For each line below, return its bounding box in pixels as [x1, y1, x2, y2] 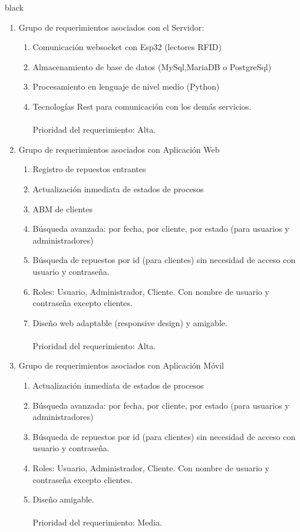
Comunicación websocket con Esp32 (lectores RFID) [32, 41, 222, 53]
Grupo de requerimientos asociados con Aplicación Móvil [18, 359, 224, 372]
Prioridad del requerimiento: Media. [32, 516, 162, 528]
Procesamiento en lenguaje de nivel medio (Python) [32, 80, 220, 93]
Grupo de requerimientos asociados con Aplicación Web [18, 143, 220, 155]
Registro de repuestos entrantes [32, 163, 146, 175]
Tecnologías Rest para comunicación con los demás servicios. [32, 100, 252, 112]
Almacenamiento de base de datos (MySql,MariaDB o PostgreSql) [32, 60, 272, 73]
